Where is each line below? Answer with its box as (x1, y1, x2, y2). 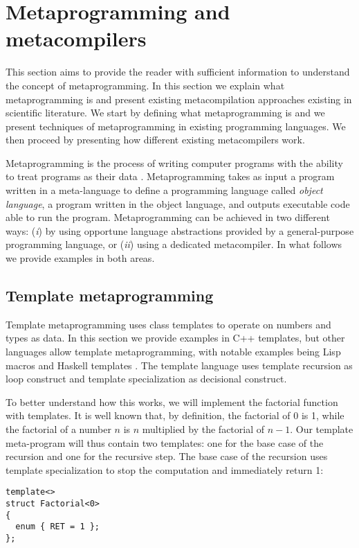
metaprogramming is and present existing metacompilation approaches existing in (6, 91, 352, 106)
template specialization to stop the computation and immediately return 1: (6, 462, 324, 477)
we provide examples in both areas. (6, 251, 155, 265)
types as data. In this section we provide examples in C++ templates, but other (6, 330, 345, 345)
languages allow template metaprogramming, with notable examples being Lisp (6, 344, 341, 359)
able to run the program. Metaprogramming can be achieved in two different (6, 210, 330, 224)
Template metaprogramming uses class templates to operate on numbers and (6, 317, 331, 331)
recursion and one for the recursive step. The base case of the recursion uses (6, 449, 328, 463)
